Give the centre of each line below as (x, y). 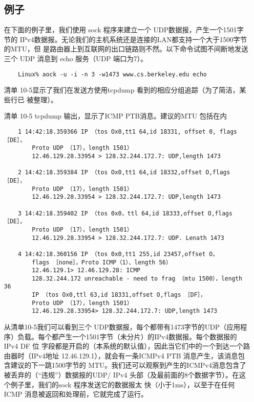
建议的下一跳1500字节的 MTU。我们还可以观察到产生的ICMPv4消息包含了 (128, 365)
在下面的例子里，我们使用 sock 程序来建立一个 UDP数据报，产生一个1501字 (124, 30)
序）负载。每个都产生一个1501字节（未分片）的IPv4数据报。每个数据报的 (120, 336)
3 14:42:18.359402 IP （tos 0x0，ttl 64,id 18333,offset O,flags (125, 213)
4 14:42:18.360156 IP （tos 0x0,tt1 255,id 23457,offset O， (118, 254)
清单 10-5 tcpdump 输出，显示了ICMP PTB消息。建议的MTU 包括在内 (116, 116)
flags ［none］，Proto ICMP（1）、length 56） (102, 262)
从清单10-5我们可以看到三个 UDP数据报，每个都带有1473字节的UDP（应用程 (126, 327)
